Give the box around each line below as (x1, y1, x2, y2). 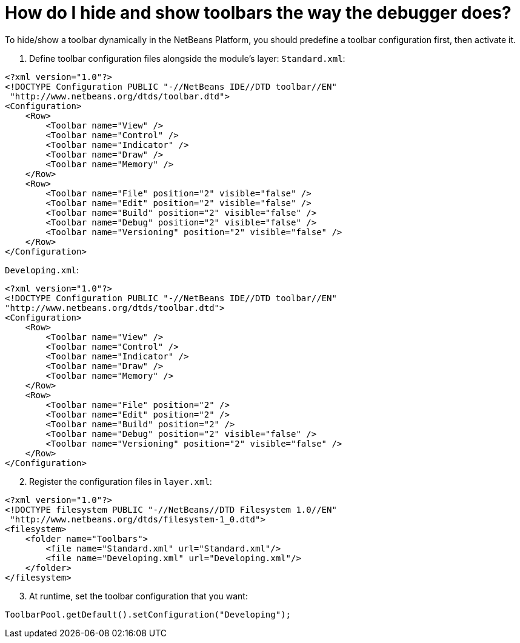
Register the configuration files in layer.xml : (29, 476, 212, 487)
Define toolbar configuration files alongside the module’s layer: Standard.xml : (29, 53, 345, 64)
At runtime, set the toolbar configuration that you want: (29, 590, 248, 601)
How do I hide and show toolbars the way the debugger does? (5, 2, 512, 23)
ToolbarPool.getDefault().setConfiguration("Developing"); (5, 609, 292, 619)
